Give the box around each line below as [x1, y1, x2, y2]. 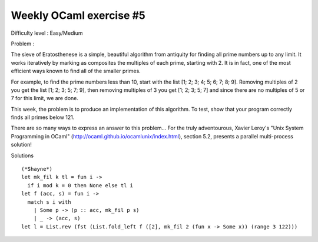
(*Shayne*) [21, 165, 53, 173]
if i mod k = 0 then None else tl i [27, 182, 134, 188]
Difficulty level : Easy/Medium [11, 29, 83, 37]
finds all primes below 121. [11, 114, 75, 121]
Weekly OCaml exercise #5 [11, 9, 145, 22]
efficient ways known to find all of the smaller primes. [11, 68, 141, 75]
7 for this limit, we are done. [11, 95, 79, 102]
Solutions [11, 152, 34, 159]
